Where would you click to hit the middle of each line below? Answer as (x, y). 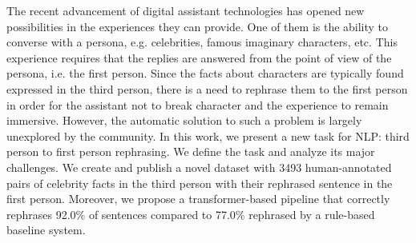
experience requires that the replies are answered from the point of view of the (199, 57)
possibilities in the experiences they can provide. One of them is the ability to (198, 26)
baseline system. (46, 230)
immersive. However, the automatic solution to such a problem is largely (184, 120)
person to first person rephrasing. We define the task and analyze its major (191, 151)
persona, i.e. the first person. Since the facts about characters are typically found (205, 73)
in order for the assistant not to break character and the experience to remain (198, 104)
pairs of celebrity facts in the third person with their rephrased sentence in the (200, 183)
